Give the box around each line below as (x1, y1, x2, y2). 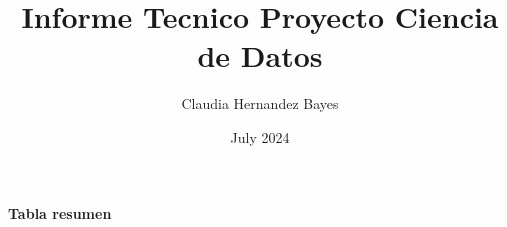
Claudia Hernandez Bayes (181, 93, 339, 114)
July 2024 (230, 126, 290, 147)
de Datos (197, 35, 323, 76)
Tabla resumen (8, 202, 112, 223)
